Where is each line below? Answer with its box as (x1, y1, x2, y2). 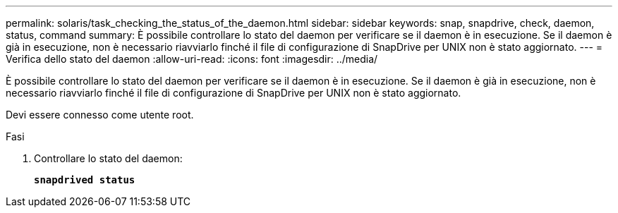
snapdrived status (34, 174, 135, 185)
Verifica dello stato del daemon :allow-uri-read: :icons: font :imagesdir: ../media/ (6, 53, 378, 65)
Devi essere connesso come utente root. (6, 109, 194, 121)
